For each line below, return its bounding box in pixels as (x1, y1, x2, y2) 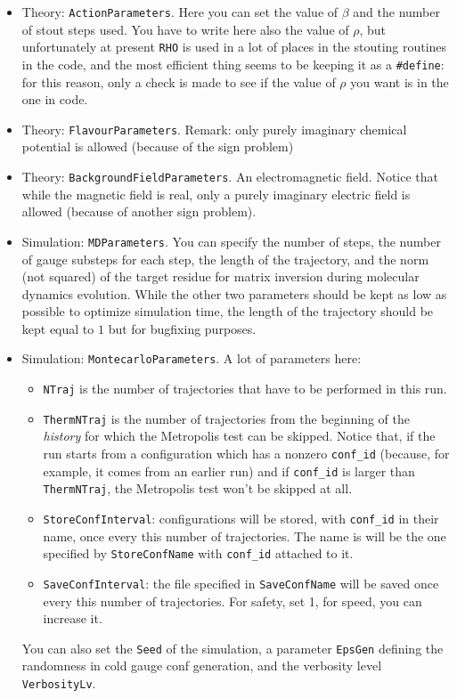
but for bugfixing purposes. (108, 319, 257, 337)
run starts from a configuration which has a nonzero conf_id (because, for (43, 444, 450, 463)
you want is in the (350, 72, 449, 91)
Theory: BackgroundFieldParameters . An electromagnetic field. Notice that (21, 167, 439, 185)
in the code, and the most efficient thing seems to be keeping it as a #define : (21, 54, 445, 73)
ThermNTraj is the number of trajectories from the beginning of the (43, 409, 411, 427)
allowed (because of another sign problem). (21, 202, 257, 221)
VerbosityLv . (21, 674, 96, 692)
